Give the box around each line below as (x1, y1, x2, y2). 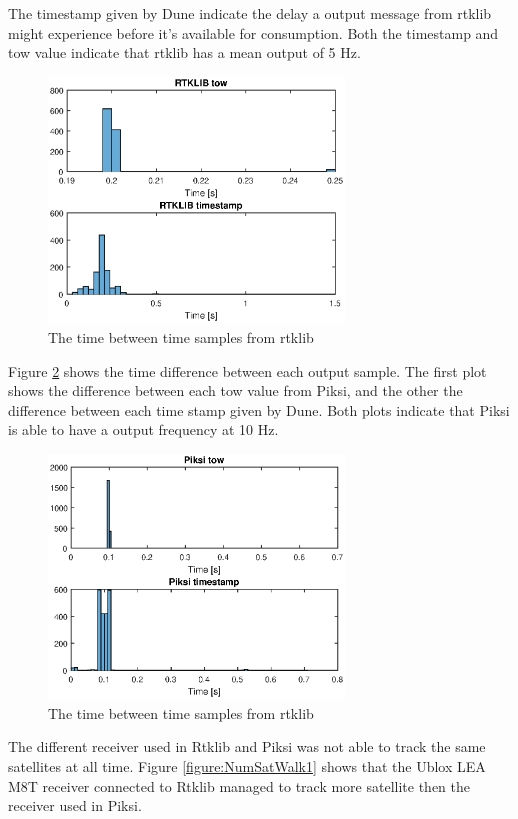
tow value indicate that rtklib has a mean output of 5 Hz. (8, 42, 361, 63)
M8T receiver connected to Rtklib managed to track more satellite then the (8, 775, 470, 796)
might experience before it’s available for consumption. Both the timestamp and (8, 22, 499, 43)
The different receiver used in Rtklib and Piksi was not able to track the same (8, 736, 486, 757)
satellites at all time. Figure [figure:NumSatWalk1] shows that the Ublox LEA (8, 756, 486, 777)
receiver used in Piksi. (8, 795, 142, 816)
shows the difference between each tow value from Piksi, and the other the (8, 380, 463, 401)
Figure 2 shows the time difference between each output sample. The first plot (8, 360, 487, 381)
